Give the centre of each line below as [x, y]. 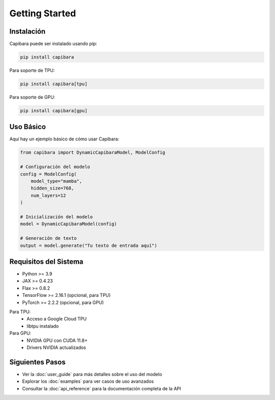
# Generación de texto [48, 238]
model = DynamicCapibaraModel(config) [68, 224]
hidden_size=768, [52, 188]
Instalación [28, 31]
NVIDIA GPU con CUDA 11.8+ [57, 340]
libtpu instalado [43, 326]
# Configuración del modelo [55, 167]
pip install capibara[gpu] [54, 110]
